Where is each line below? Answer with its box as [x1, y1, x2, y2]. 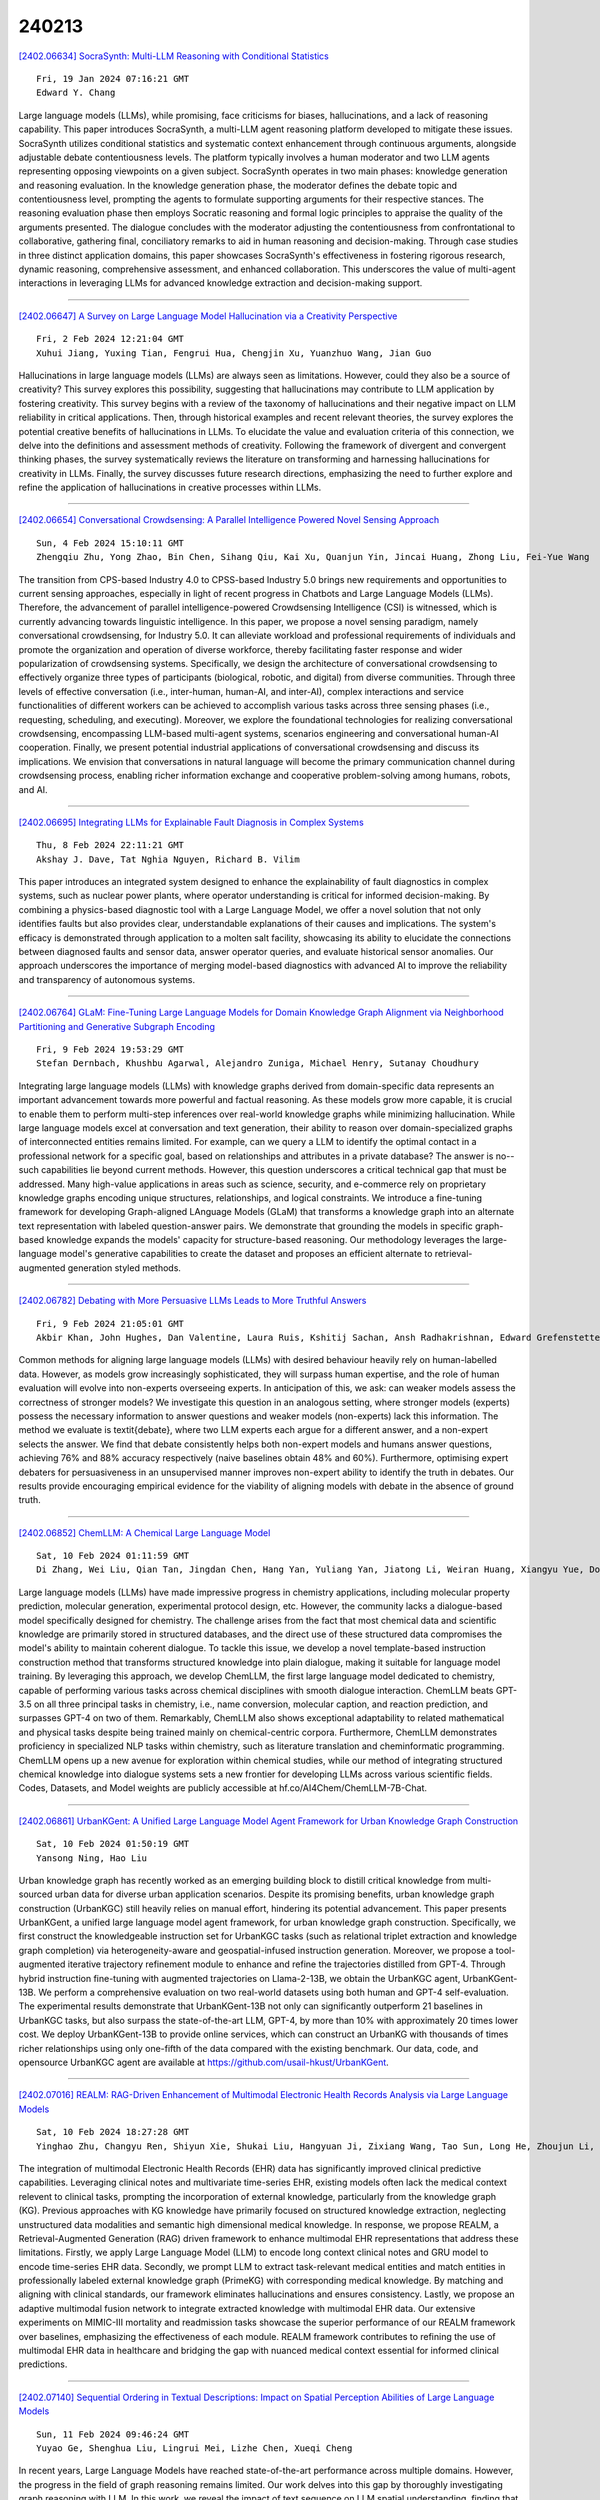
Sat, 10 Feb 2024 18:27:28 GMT [36, 2126, 190, 2138]
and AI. [18, 783, 49, 795]
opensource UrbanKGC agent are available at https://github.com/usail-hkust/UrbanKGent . [18, 2056, 389, 2068]
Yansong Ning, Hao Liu [36, 1852, 148, 1864]
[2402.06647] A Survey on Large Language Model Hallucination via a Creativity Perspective [18, 310, 398, 322]
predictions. [18, 2358, 68, 2370]
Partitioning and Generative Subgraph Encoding [18, 1020, 215, 1032]
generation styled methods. [67, 1261, 182, 1274]
